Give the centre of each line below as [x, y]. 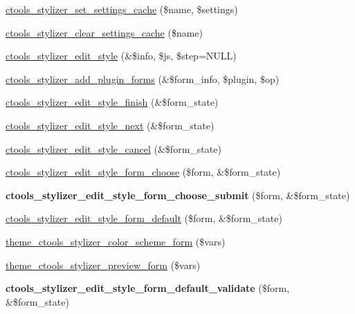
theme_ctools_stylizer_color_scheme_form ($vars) [116, 241]
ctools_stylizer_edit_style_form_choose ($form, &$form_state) [143, 172]
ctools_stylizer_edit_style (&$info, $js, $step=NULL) [121, 56]
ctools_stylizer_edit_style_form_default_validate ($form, [148, 288]
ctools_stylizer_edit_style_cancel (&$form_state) [113, 148]
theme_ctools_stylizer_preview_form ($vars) [103, 265]
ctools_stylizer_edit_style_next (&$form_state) [110, 125]
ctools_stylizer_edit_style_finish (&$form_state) [112, 102]
